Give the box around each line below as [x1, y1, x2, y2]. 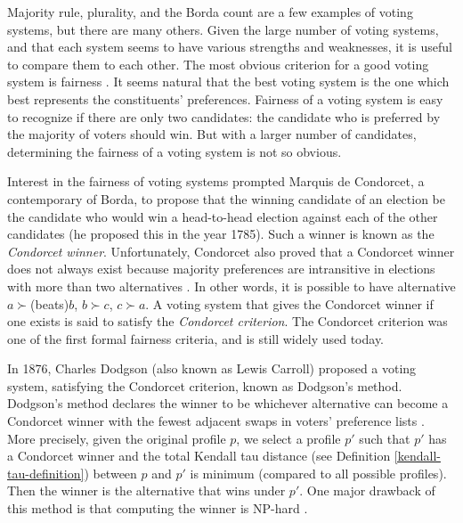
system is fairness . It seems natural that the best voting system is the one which [7, 72, 450, 91]
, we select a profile [236, 429, 341, 447]
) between [84, 463, 137, 482]
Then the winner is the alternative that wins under [7, 481, 286, 500]
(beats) [30, 294, 69, 313]
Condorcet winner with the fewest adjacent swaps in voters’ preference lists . [7, 412, 425, 430]
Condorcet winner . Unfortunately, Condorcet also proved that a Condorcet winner [7, 241, 455, 260]
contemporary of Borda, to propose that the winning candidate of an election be [7, 189, 446, 208]
